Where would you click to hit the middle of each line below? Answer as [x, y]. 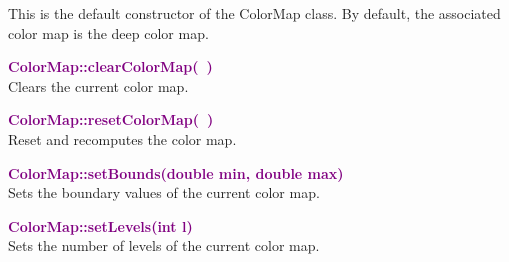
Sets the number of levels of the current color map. [164, 245]
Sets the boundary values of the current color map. [164, 192]
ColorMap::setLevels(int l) [100, 225]
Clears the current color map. [98, 85]
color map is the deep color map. [108, 32]
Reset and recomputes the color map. [122, 138]
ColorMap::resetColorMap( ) [111, 119]
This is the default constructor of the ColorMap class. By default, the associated [254, 13]
